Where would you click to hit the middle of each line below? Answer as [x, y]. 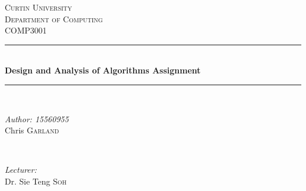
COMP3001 [26, 30]
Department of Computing [54, 19]
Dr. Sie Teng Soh [36, 181]
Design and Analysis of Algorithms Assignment [103, 70]
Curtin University [39, 7]
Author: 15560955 [37, 118]
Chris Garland [32, 130]
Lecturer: [21, 170]
